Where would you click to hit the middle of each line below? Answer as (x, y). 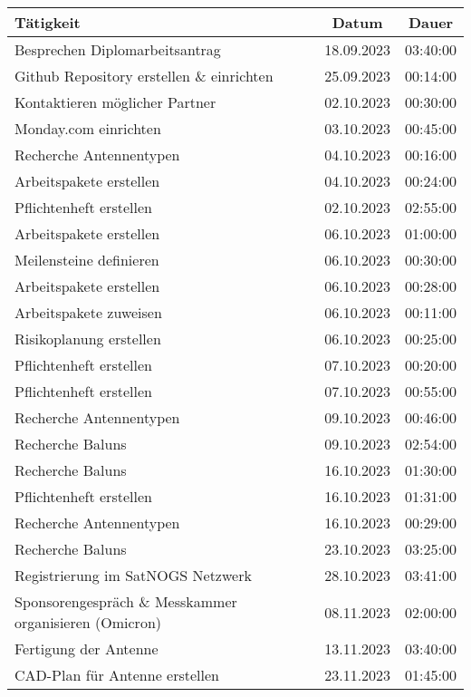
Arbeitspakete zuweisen (88, 312)
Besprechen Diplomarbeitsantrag (118, 49)
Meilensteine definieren (87, 260)
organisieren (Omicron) (88, 622)
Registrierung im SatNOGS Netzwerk (133, 575)
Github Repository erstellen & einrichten (144, 76)
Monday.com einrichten (88, 128)
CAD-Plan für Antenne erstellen (117, 675)
